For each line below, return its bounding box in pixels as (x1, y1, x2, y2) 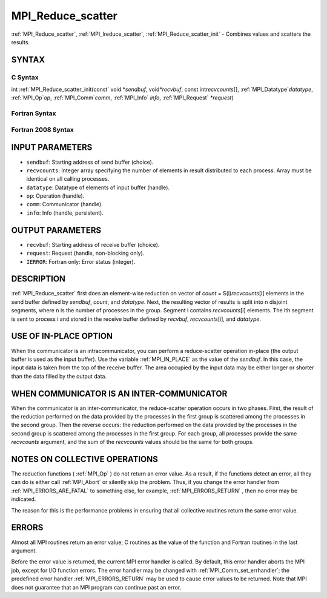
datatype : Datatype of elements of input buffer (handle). (26, 184, 170, 191)
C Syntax (11, 73, 39, 81)
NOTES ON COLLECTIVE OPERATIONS (11, 454, 159, 464)
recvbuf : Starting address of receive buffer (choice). (26, 241, 160, 248)
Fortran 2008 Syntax (11, 125, 74, 133)
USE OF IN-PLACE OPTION (11, 331, 113, 341)
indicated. (11, 496, 36, 503)
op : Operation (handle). (26, 192, 85, 200)
